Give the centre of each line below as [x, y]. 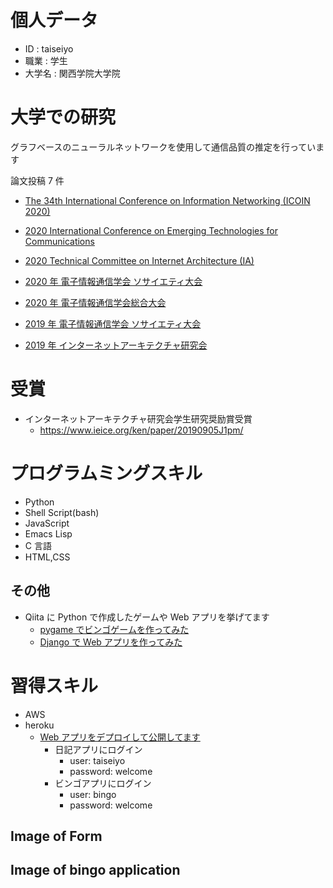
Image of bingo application [95, 870]
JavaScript [47, 523]
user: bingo [93, 794]
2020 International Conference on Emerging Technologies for [151, 230]
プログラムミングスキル [106, 473]
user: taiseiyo [97, 760]
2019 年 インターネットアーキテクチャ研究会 [116, 345]
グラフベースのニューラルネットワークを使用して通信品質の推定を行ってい [163, 147]
